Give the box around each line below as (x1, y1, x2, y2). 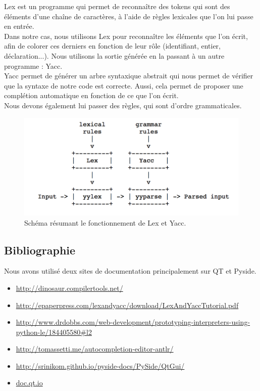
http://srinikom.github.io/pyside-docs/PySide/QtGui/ (16, 360, 185, 371)
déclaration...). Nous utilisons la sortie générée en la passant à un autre (4, 50, 225, 61)
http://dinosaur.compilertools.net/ (16, 282, 123, 293)
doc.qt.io (16, 377, 43, 388)
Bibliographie (4, 242, 76, 257)
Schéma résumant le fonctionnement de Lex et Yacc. (24, 217, 186, 228)
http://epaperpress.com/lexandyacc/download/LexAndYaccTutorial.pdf (16, 299, 239, 310)
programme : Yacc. (4, 60, 63, 71)
